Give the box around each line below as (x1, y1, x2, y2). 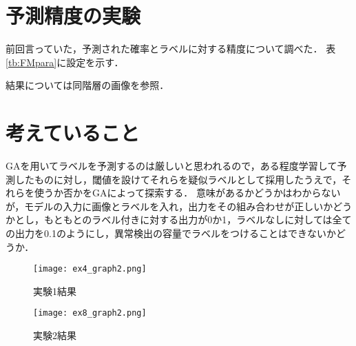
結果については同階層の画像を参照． (6, 78, 169, 92)
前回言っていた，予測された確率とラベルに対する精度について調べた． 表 (6, 41, 336, 56)
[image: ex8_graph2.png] (33, 308, 147, 318)
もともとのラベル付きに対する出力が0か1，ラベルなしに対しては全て (43, 212, 352, 227)
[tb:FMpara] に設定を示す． (6, 54, 124, 69)
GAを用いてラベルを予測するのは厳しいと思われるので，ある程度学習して (6, 159, 337, 173)
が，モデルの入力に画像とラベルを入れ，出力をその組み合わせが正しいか (6, 199, 333, 213)
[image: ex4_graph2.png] (33, 264, 147, 274)
